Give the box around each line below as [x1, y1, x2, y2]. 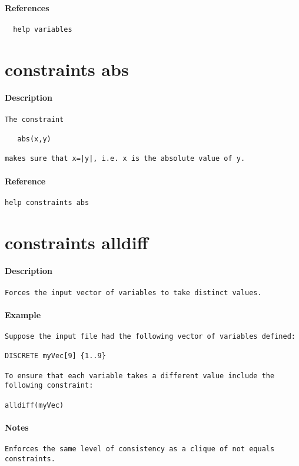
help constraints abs [5, 198, 89, 207]
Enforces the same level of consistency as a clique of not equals [5, 445, 275, 454]
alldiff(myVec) [5, 401, 64, 409]
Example [5, 308, 41, 320]
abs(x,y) [17, 134, 51, 143]
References [5, 1, 49, 14]
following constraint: [5, 381, 94, 390]
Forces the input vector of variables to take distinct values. [5, 288, 262, 297]
